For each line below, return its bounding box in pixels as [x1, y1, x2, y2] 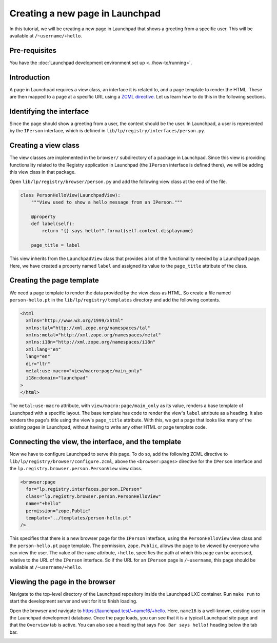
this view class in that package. [9, 169, 76, 175]
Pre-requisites [9, 46, 56, 55]
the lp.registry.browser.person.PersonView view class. [9, 466, 143, 472]
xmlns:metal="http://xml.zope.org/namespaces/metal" [26, 332, 161, 338]
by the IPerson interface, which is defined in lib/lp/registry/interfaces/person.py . [9, 128, 206, 134]
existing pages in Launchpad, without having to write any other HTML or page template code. [9, 424, 207, 430]
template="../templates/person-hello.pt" [26, 515, 132, 520]
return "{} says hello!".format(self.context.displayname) [42, 228, 194, 234]
